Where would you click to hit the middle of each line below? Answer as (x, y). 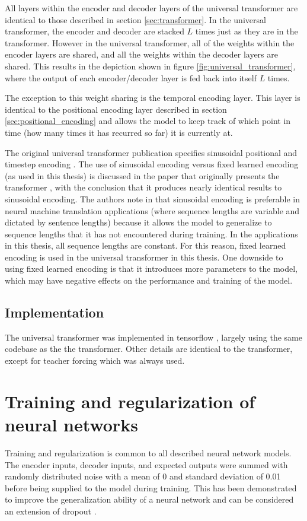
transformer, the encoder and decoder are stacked (95, 31)
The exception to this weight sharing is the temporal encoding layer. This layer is (153, 98)
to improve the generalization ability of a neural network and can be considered (149, 499)
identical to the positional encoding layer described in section (116, 109)
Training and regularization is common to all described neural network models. (148, 452)
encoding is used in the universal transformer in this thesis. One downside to (144, 257)
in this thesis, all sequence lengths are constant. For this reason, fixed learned (145, 245)
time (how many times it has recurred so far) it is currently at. (119, 132)
